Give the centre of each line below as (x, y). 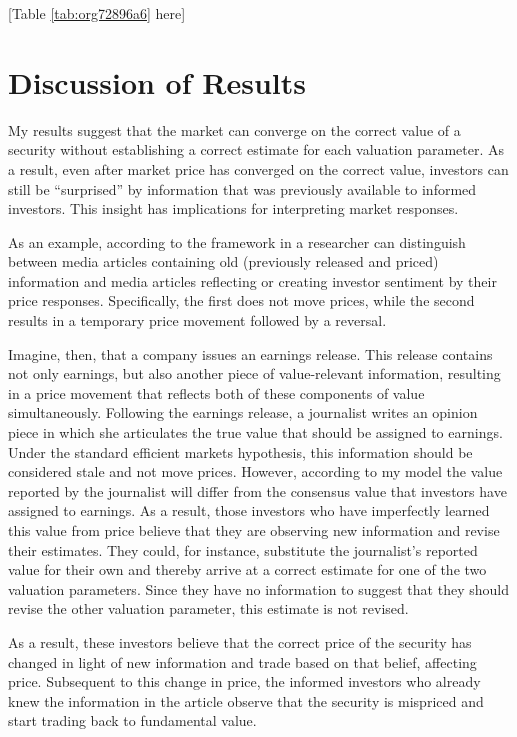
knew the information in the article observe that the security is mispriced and (246, 700)
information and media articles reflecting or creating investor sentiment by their (252, 280)
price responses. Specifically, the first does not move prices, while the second (241, 300)
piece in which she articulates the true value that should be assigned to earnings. (255, 432)
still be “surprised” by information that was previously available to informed (242, 188)
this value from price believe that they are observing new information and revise (254, 530)
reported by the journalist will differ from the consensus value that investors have (257, 490)
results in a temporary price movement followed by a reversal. (197, 320)
